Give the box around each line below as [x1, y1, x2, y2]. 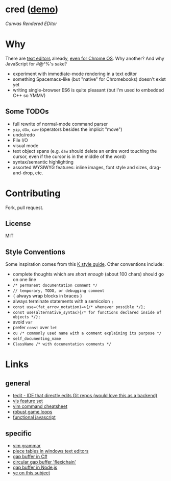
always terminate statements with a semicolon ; [12, 298, 114, 305]
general [5, 379, 31, 387]
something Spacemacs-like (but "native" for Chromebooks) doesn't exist [12, 76, 166, 82]
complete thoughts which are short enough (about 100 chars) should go [12, 271, 164, 277]
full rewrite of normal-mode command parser [12, 121, 108, 127]
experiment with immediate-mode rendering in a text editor [12, 71, 137, 77]
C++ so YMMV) [12, 92, 46, 98]
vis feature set [12, 398, 43, 404]
